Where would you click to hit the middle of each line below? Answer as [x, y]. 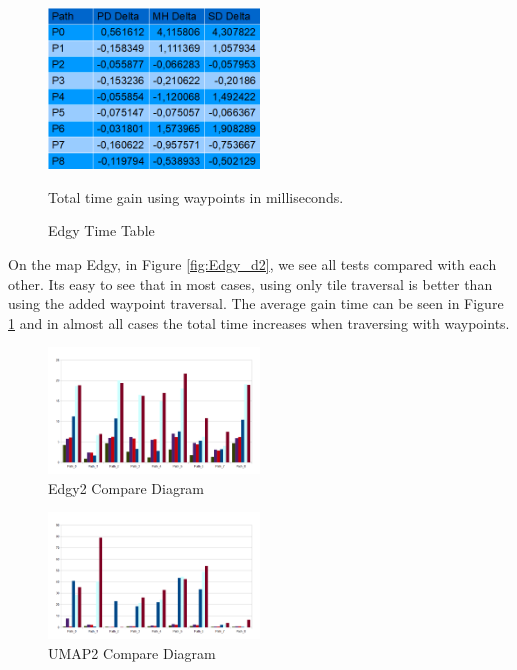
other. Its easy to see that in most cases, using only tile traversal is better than [250, 283]
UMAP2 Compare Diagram [132, 652]
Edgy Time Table [101, 230]
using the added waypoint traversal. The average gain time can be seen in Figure [256, 303]
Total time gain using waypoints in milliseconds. [196, 196]
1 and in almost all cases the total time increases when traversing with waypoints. [259, 322]
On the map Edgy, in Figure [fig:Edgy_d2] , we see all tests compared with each [252, 263]
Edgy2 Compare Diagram [126, 487]
